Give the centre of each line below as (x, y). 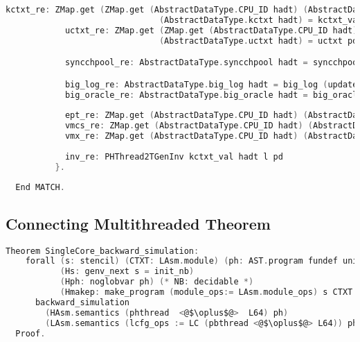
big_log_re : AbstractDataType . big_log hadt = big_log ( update (211, 84)
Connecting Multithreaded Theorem (138, 223)
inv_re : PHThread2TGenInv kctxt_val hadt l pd (174, 156)
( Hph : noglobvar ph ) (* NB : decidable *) (157, 282)
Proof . (30, 333)
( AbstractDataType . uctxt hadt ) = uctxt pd (258, 41)
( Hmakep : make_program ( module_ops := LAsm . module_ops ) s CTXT (206, 292)
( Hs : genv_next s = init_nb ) (127, 272)
